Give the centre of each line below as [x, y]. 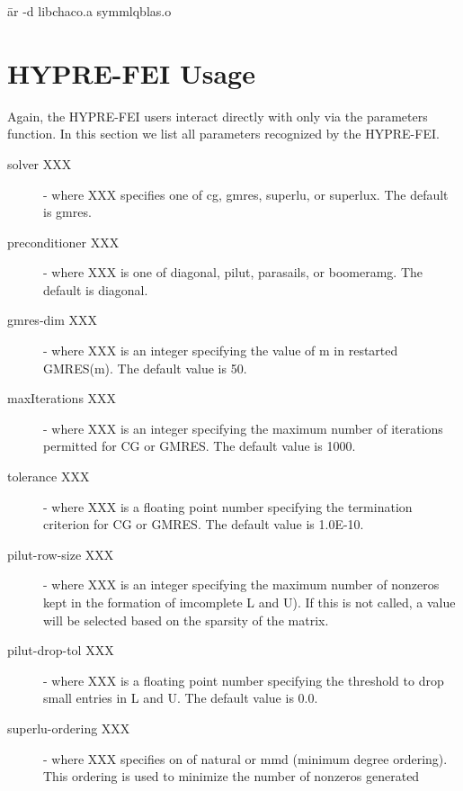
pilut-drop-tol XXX [61, 650]
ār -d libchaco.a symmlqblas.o [89, 11]
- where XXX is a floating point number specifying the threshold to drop [244, 680]
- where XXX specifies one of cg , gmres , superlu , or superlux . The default [246, 194]
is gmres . [67, 212]
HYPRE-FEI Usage [131, 72]
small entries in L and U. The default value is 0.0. [181, 698]
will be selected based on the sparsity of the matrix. [186, 620]
